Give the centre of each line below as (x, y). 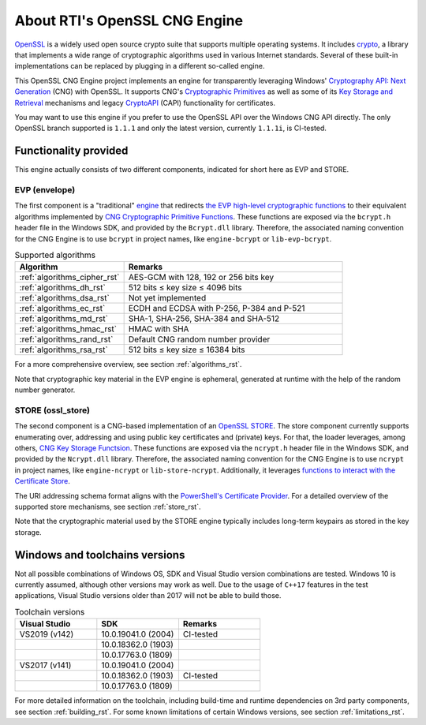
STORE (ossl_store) (52, 410)
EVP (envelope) (45, 189)
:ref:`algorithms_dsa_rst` (64, 298)
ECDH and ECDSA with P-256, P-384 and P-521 (217, 308)
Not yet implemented (167, 298)
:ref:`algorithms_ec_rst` (62, 308)
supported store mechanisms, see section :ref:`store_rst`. (108, 506)
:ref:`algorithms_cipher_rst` (69, 278)
